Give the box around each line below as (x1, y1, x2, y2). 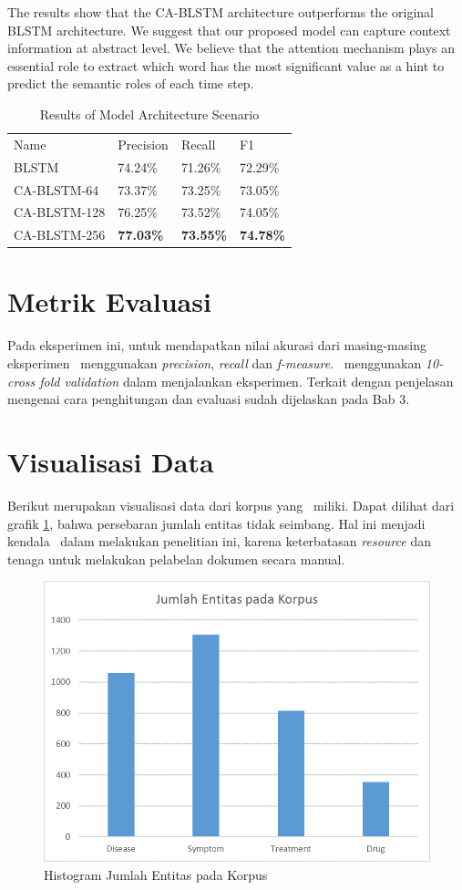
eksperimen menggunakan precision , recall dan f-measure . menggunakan (7, 354, 422, 372)
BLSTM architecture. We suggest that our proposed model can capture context (7, 20, 451, 39)
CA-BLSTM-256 (14, 225, 106, 244)
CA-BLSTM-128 (14, 202, 106, 222)
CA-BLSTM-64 (14, 180, 99, 199)
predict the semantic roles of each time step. (7, 74, 254, 93)
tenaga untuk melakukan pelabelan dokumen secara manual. (7, 549, 345, 568)
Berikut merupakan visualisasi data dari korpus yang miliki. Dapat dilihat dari (7, 495, 455, 514)
